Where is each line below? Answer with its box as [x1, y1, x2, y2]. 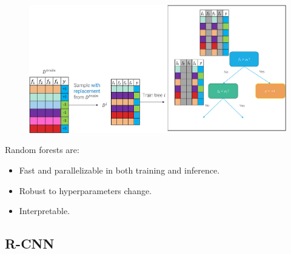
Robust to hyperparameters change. [19, 184, 152, 197]
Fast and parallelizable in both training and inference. [19, 163, 220, 176]
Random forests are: [5, 143, 79, 156]
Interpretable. [19, 204, 70, 217]
